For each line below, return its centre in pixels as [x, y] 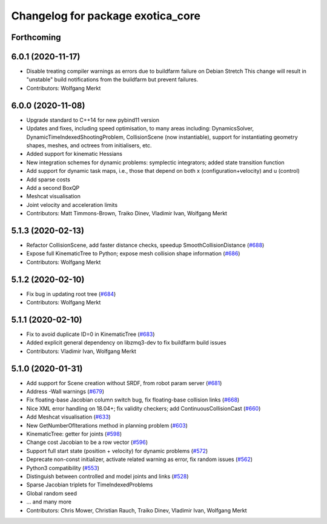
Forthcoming [36, 37]
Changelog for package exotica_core [106, 16]
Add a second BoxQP [53, 187]
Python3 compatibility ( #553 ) [63, 468]
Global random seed [51, 493]
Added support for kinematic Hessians [74, 154]
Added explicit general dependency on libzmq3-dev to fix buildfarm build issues [126, 343]
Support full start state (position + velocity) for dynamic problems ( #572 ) [117, 451]
